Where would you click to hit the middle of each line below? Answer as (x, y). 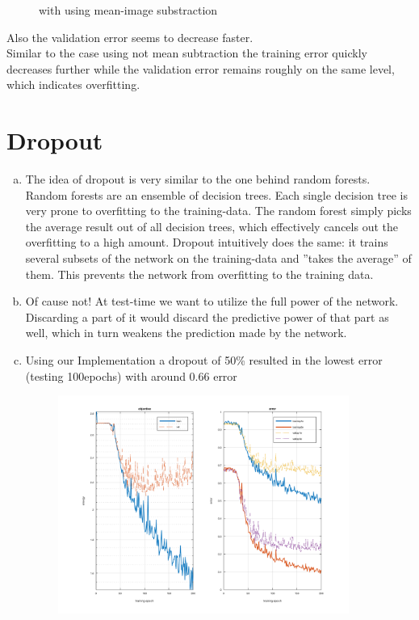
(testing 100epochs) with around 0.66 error (131, 375)
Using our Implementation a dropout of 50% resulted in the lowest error (204, 360)
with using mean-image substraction (128, 10)
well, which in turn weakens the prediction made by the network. (186, 333)
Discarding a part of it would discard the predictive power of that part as (207, 316)
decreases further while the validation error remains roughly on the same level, (201, 68)
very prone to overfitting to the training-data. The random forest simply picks (218, 211)
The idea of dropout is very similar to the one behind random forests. (198, 179)
